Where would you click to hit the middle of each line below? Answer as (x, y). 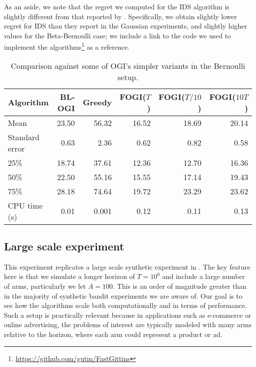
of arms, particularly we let (45, 286)
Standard (24, 137)
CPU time (25, 205)
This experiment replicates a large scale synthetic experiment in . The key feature (127, 266)
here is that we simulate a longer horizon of (69, 276)
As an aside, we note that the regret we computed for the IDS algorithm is (117, 6)
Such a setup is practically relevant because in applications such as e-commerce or (128, 315)
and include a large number (204, 276)
